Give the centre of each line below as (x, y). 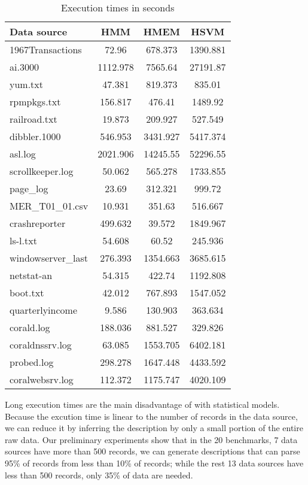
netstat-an (31, 275)
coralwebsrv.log (42, 379)
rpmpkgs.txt (35, 101)
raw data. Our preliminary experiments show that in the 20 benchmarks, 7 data (151, 439)
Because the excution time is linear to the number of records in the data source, (151, 416)
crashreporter (38, 223)
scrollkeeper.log (42, 171)
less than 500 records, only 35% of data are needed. (99, 475)
